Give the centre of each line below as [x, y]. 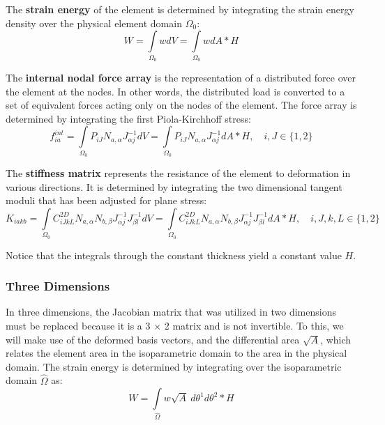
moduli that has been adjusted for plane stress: [106, 200]
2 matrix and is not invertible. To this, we [254, 325]
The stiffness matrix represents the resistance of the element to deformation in [178, 173]
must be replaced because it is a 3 [78, 325]
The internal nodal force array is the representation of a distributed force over [181, 77]
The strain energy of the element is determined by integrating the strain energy [180, 9]
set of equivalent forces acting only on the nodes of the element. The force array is [181, 105]
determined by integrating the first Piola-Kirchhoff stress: [128, 118]
